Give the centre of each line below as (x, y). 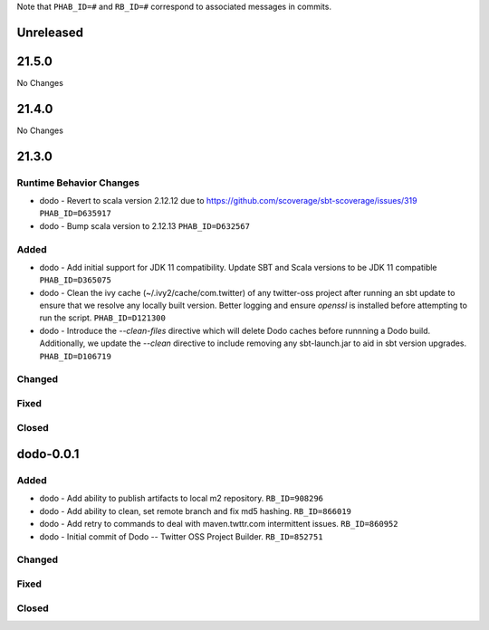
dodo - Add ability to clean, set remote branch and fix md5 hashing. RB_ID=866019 (196, 511)
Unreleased (50, 32)
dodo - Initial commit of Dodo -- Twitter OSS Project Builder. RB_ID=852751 (181, 536)
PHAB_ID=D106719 (76, 356)
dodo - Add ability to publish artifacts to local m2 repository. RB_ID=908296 (182, 499)
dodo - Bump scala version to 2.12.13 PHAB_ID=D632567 (145, 225)
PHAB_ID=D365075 (76, 280)
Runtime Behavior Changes (78, 183)
